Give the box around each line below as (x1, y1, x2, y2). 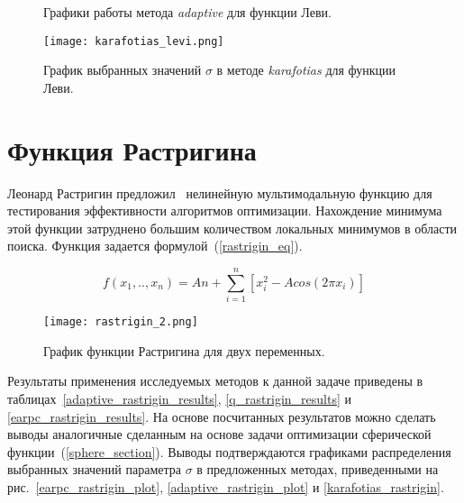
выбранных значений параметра (7, 460, 181, 479)
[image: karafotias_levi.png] (43, 34, 224, 48)
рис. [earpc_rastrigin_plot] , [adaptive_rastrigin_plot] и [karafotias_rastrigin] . (7, 477, 444, 496)
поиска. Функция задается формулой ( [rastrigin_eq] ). (7, 236, 303, 255)
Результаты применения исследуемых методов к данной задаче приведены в (7, 371, 423, 390)
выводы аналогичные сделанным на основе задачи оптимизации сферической (7, 425, 432, 444)
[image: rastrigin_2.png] (43, 316, 198, 329)
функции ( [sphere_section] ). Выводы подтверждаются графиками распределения (7, 442, 451, 461)
